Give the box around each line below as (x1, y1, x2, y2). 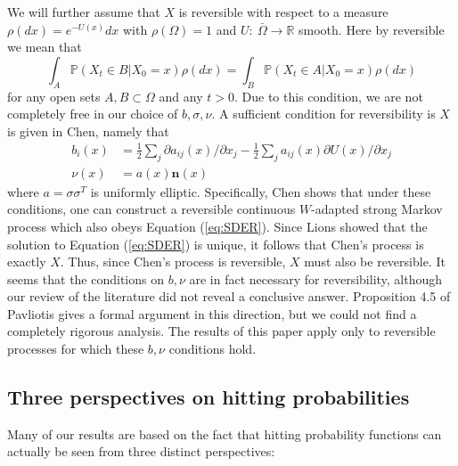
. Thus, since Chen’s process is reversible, (60, 252, 286, 271)
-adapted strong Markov (311, 200, 443, 218)
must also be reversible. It (304, 252, 446, 271)
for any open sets (7, 86, 101, 105)
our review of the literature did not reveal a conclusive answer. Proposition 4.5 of (7, 287, 451, 306)
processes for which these (7, 339, 144, 358)
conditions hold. (168, 339, 257, 358)
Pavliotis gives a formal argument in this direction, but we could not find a (7, 304, 417, 323)
